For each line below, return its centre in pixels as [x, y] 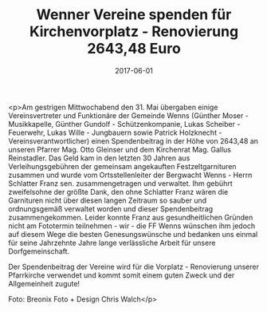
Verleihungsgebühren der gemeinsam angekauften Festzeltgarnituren [122, 166]
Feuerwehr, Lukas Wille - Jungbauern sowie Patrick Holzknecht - [115, 132]
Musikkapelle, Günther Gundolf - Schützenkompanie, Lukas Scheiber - [124, 124]
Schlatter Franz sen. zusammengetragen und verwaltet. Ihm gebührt [120, 183]
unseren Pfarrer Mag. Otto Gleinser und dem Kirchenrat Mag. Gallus [120, 149]
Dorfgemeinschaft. [39, 251]
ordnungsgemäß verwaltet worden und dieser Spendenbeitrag [111, 208]
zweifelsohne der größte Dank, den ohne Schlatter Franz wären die [118, 192]
